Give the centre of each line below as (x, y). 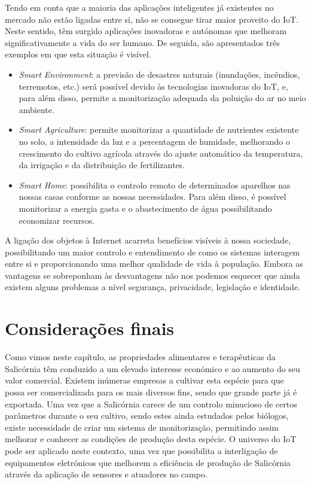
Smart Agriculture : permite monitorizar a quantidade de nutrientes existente (159, 130)
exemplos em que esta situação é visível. (78, 54)
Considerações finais (90, 328)
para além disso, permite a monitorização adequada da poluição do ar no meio (162, 98)
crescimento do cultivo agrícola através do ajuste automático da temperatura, (161, 153)
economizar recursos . (57, 220)
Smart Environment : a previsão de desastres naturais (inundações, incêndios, (159, 74)
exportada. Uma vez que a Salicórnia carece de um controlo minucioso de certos (151, 404)
